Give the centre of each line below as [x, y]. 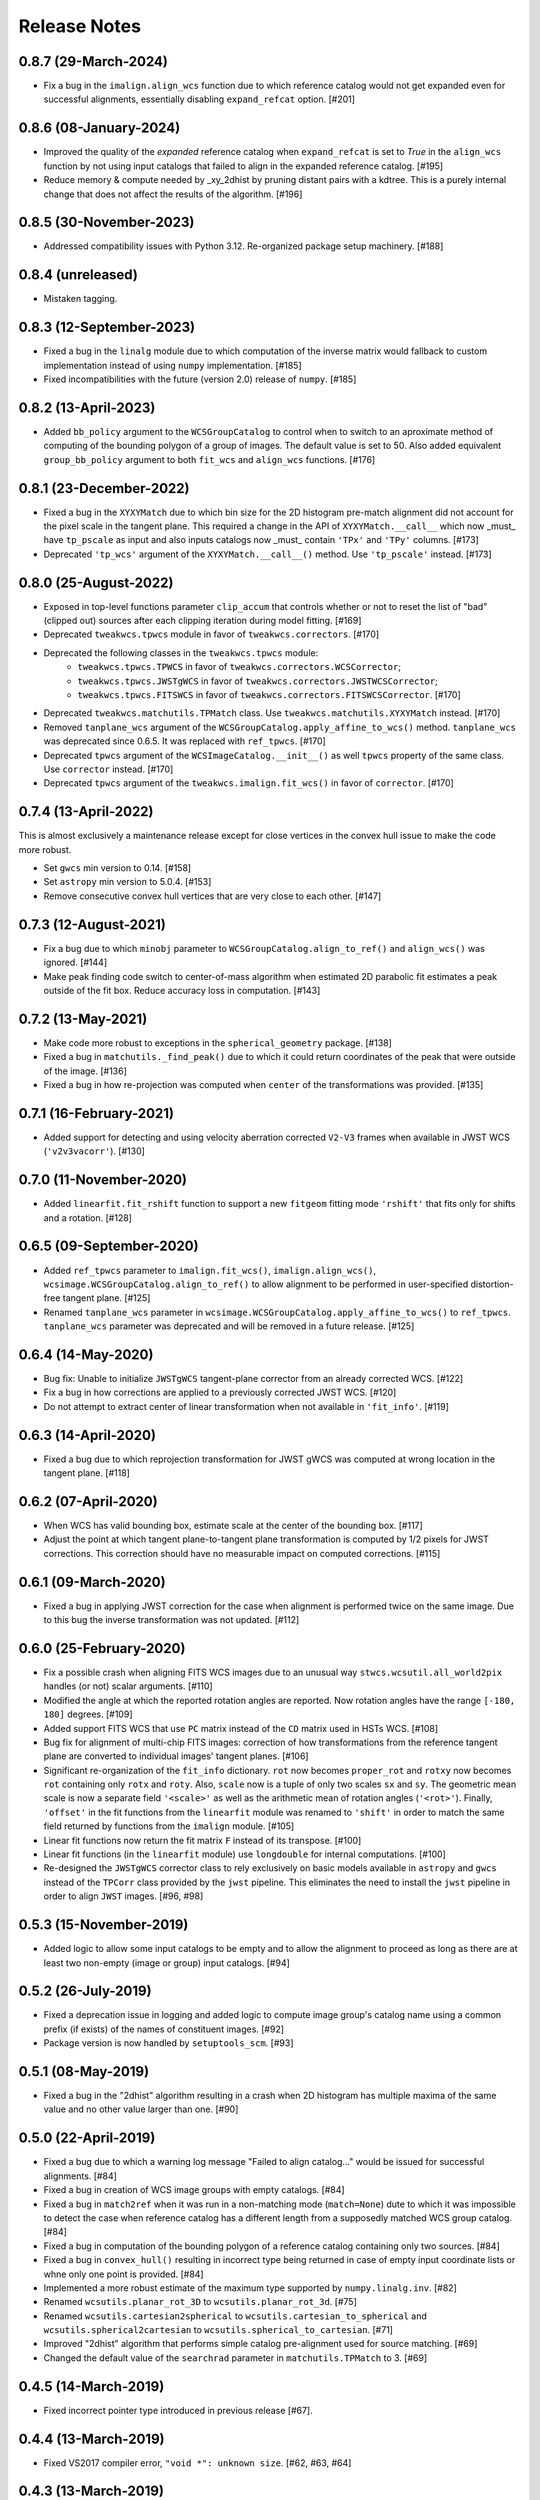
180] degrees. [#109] [88, 1714]
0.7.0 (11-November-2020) [102, 1180]
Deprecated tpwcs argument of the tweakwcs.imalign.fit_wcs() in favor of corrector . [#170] [248, 783]
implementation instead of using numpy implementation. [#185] [172, 365]
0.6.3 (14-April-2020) [87, 1435]
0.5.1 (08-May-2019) [84, 2071]
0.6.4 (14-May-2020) [86, 1354]
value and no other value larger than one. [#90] [141, 2109]
